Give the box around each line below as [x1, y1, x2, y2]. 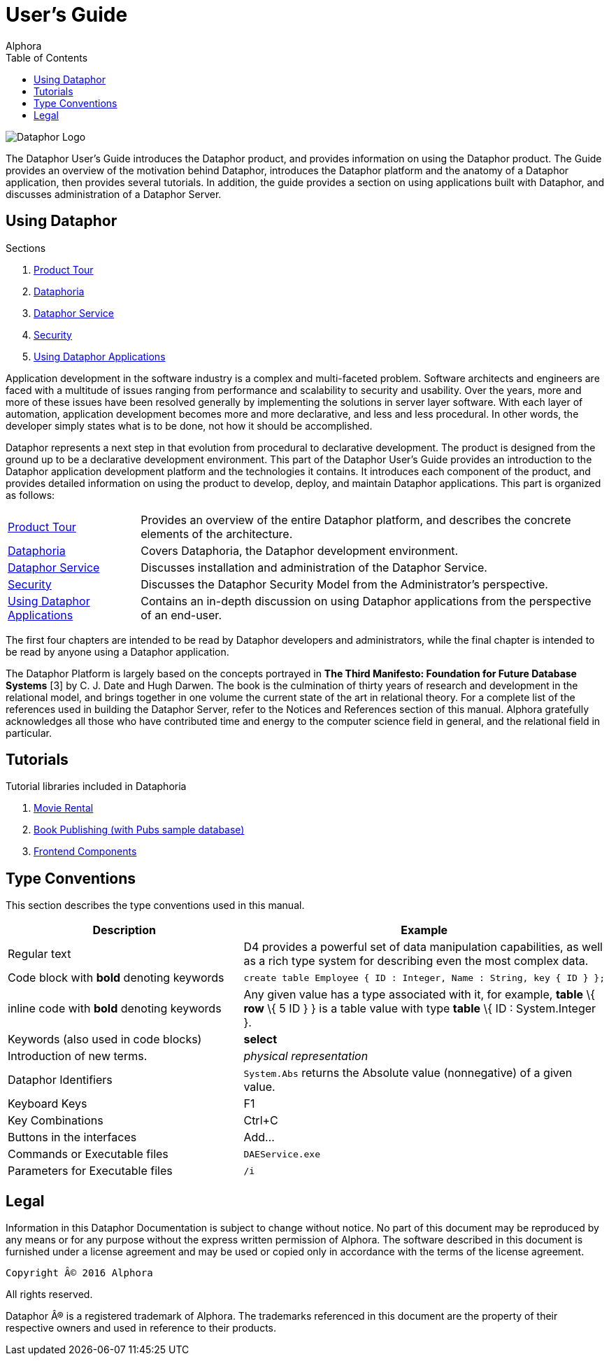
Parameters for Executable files [8, 1164, 173, 1178]
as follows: [6, 488, 55, 501]
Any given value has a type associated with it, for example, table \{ [243, 987, 596, 1002]
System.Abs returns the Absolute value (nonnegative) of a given [243, 1066, 573, 1080]
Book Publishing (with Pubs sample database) [34, 824, 245, 836]
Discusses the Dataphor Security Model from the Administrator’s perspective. [141, 577, 548, 591]
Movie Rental [34, 802, 94, 815]
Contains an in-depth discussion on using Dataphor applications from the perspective [141, 593, 592, 608]
